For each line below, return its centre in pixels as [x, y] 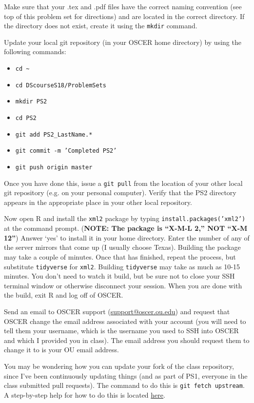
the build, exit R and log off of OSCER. [64, 295]
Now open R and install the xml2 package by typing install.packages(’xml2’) [125, 218]
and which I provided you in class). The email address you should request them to [127, 340]
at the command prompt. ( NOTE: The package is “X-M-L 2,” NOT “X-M [126, 228]
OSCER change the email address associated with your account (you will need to [125, 321]
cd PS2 [26, 118]
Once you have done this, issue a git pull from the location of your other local [123, 183]
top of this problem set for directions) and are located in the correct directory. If [124, 16]
